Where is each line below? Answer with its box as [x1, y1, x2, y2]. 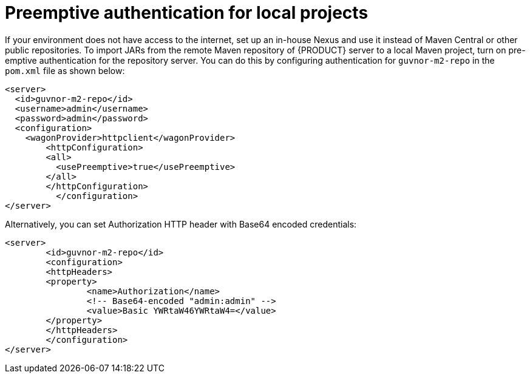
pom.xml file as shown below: [5, 65, 125, 76]
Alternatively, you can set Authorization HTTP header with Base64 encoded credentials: [5, 218, 357, 229]
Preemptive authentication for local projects [5, 2, 369, 23]
